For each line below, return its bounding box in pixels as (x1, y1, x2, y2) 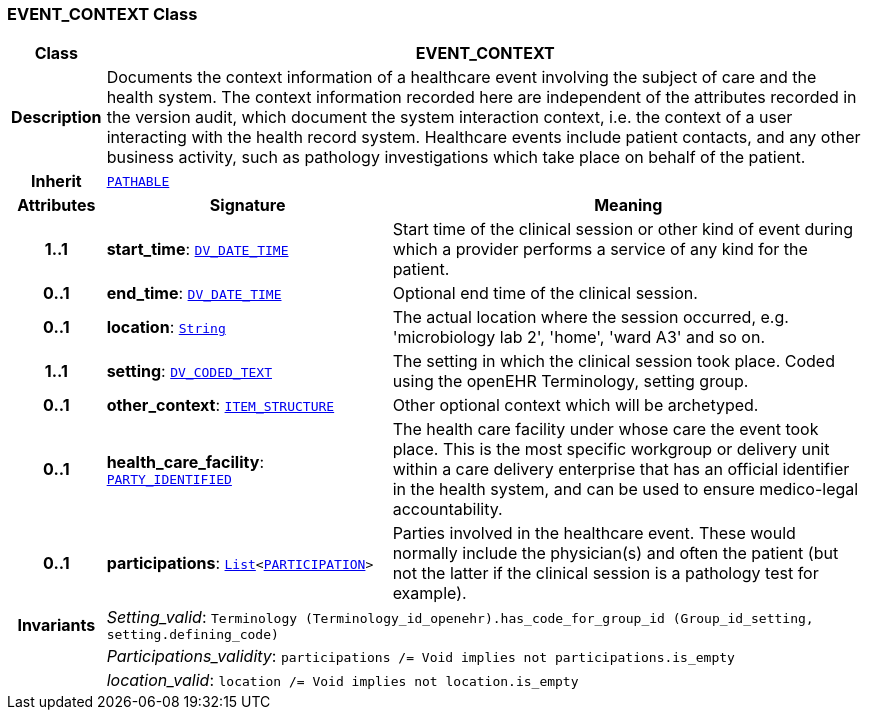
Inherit (30, 171, 82, 192)
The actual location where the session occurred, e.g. (392, 307, 789, 328)
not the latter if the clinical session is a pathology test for (392, 563, 819, 584)
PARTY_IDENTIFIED (106, 471, 232, 487)
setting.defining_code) (106, 627, 279, 643)
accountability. (392, 499, 503, 520)
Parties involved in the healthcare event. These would (392, 523, 796, 544)
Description (11, 107, 102, 128)
